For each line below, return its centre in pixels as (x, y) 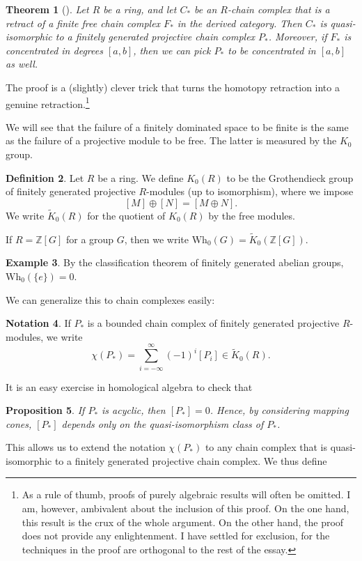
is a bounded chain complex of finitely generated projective (213, 323)
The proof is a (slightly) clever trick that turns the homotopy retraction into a (173, 87)
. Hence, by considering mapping (279, 410)
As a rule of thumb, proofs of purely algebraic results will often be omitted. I (186, 494)
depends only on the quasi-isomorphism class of (163, 423)
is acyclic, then (134, 410)
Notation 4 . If (38, 323)
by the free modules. (252, 215)
